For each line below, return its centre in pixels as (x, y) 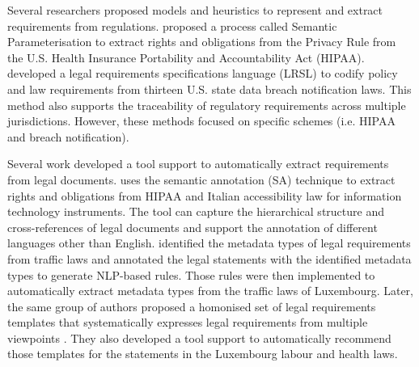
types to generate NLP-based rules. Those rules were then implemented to (191, 274)
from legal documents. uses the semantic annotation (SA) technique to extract (201, 179)
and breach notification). (68, 136)
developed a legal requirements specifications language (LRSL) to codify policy (203, 73)
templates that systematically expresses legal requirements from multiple (188, 322)
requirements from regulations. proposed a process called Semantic (172, 25)
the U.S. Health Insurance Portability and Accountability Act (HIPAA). (186, 57)
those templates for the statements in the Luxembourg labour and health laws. (203, 354)
